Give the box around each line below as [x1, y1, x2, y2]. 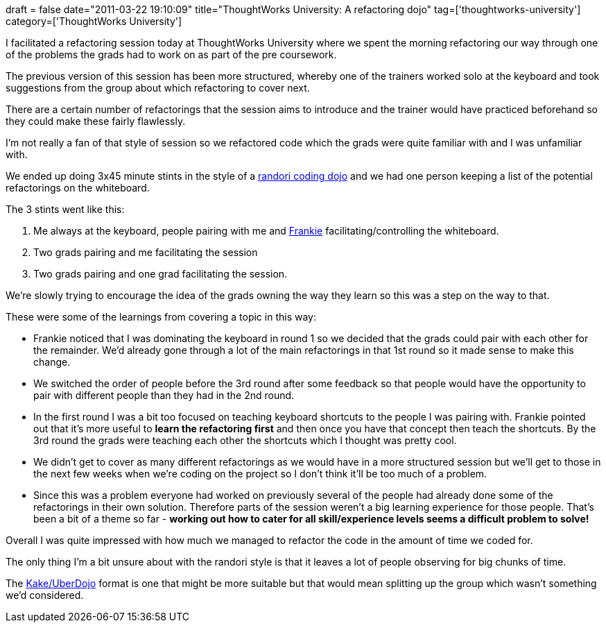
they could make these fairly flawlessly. [6, 115, 186, 127]
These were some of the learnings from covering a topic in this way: [6, 311, 316, 323]
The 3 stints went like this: [6, 203, 125, 215]
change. [33, 356, 71, 368]
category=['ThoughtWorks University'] [6, 15, 182, 27]
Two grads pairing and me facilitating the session [33, 246, 258, 258]
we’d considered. [6, 589, 84, 601]
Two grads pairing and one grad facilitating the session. [33, 268, 288, 280]
